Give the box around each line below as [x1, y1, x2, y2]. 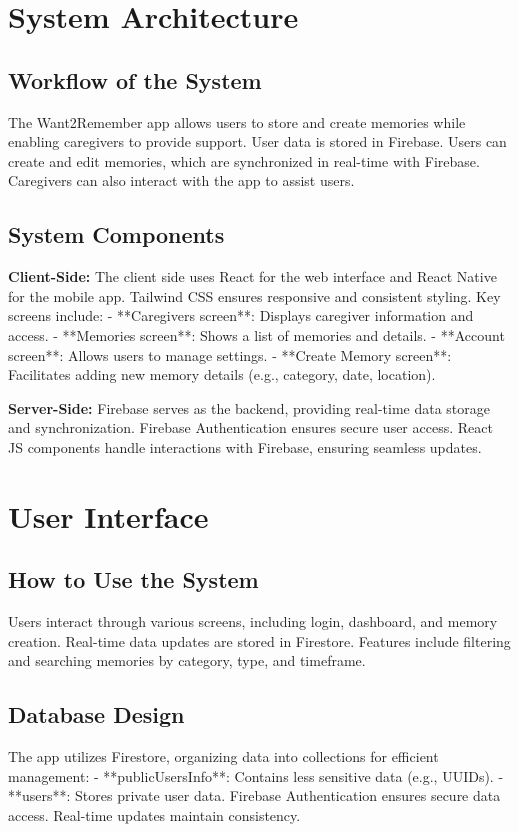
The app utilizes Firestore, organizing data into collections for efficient [8, 746, 439, 767]
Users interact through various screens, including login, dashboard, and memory [8, 611, 498, 632]
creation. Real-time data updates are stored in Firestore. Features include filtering [8, 630, 511, 651]
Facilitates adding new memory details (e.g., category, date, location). [8, 364, 436, 385]
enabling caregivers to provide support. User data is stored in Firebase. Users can [8, 131, 507, 152]
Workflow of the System [8, 64, 262, 95]
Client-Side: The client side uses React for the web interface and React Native [8, 266, 497, 287]
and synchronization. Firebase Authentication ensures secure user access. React [8, 417, 493, 438]
